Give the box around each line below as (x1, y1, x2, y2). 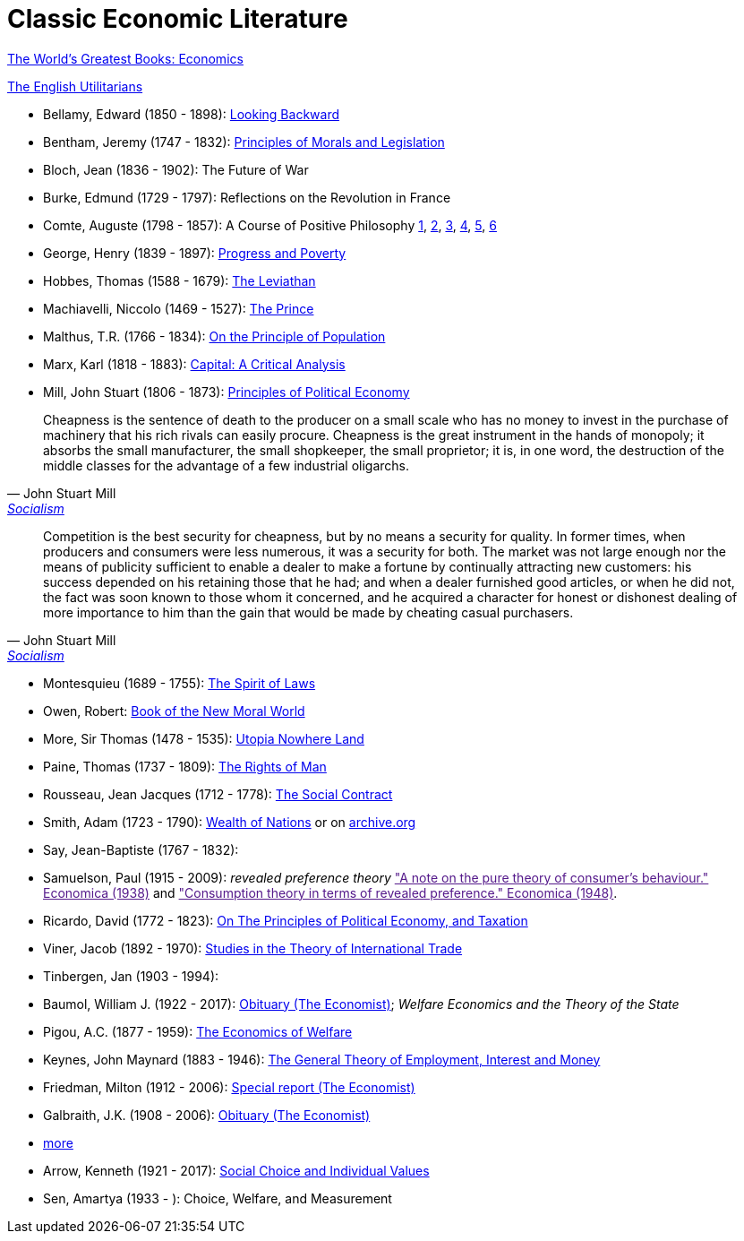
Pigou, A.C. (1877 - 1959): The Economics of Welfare (43, 1023, 353, 1039)
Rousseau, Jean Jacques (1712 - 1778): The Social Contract (43, 786, 393, 802)
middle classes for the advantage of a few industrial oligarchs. (43, 457, 409, 473)
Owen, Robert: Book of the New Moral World (43, 702, 305, 719)
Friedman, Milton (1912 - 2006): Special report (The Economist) (43, 1079, 415, 1095)
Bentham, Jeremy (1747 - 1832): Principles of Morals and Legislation (43, 134, 445, 150)
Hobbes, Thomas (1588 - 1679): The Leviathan (43, 272, 316, 289)
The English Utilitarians (7, 78, 143, 94)
